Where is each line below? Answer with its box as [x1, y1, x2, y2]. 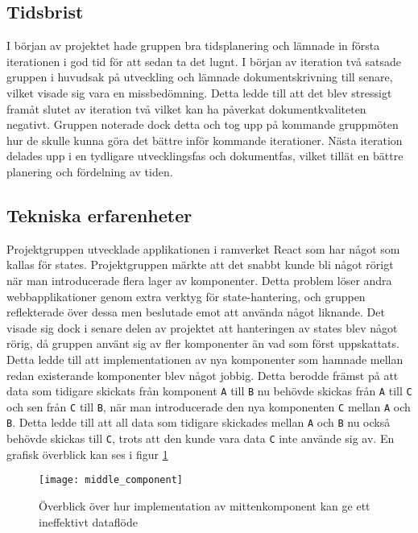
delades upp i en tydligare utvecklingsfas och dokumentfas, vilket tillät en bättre [6, 147, 404, 164]
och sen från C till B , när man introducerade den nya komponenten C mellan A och [6, 398, 411, 415]
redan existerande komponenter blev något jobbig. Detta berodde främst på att [6, 366, 399, 383]
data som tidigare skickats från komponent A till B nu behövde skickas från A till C [6, 382, 412, 399]
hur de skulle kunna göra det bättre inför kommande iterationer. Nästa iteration [6, 131, 403, 148]
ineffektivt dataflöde [39, 513, 138, 530]
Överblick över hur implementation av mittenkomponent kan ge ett [39, 497, 370, 514]
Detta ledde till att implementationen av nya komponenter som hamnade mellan [6, 350, 404, 367]
